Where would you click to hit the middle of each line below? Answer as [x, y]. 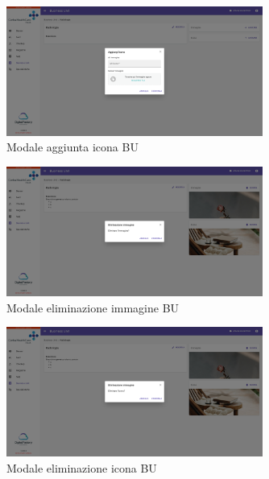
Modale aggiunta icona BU [72, 147]
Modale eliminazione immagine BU [93, 307]
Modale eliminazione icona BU [82, 467]
